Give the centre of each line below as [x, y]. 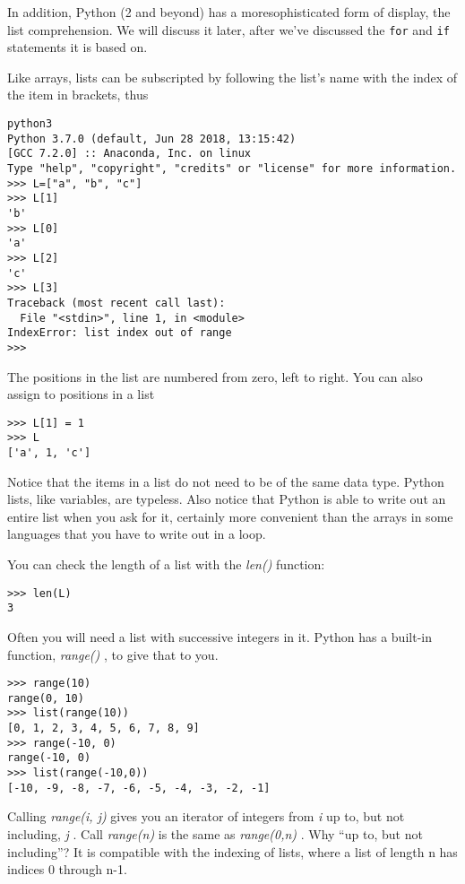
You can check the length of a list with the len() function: [166, 564]
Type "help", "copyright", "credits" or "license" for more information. [232, 169]
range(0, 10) [46, 698]
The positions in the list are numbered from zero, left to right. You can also [215, 376]
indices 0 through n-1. [67, 869]
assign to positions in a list [81, 394]
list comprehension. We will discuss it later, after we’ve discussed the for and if [228, 29]
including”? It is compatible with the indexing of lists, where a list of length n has [232, 851]
